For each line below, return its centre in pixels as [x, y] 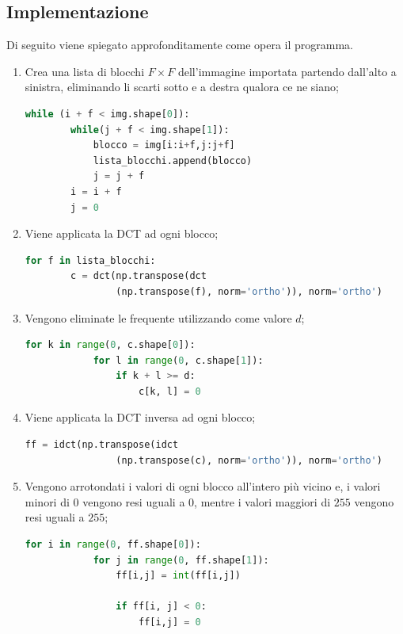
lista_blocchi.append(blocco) [173, 160]
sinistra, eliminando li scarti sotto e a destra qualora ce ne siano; [182, 87]
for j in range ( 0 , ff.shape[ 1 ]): [181, 560]
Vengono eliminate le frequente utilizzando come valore [158, 317]
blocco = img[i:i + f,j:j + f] [164, 145]
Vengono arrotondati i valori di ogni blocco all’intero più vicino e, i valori [203, 486]
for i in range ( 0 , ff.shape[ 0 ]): [113, 545]
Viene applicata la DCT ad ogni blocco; [122, 233]
